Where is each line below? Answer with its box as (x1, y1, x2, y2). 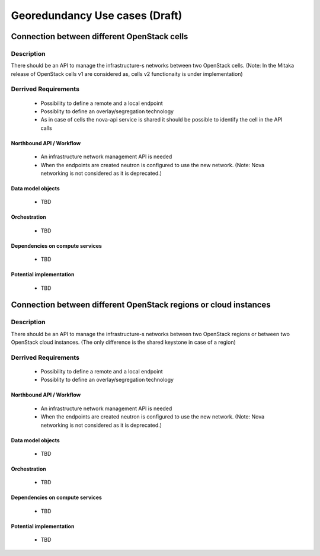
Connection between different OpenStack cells (11, 31, 188, 41)
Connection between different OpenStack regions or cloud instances (11, 300, 271, 310)
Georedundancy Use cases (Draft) (11, 9, 183, 22)
